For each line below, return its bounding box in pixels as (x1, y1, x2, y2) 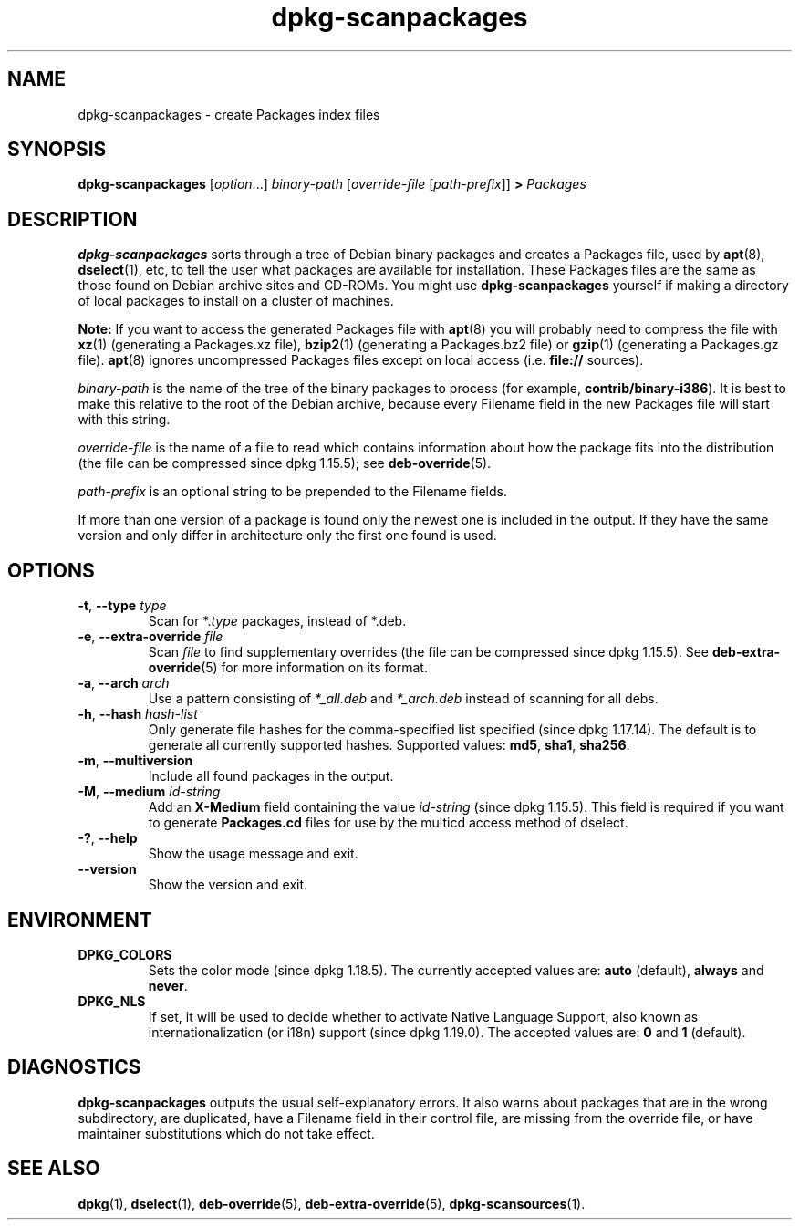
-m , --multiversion (78, 753, 193, 769)
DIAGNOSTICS (7, 1055, 141, 1079)
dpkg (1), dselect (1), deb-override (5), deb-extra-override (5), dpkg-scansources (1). (78, 1195, 586, 1211)
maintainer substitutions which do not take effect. (78, 1125, 375, 1141)
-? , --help (78, 830, 138, 847)
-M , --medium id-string (78, 784, 221, 800)
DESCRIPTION (7, 207, 138, 231)
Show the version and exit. (148, 877, 308, 893)
